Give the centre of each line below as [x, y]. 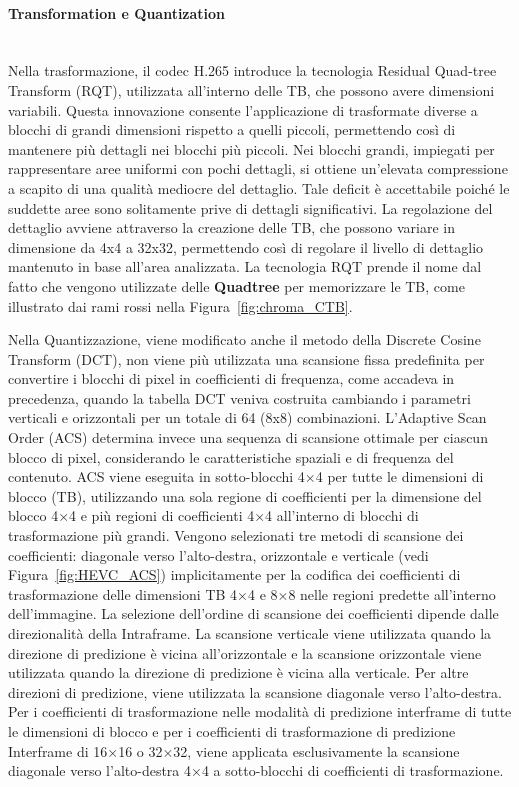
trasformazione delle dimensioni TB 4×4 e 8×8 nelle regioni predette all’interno [252, 593]
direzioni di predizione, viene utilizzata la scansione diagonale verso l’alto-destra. [255, 691]
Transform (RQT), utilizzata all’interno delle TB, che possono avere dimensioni [251, 89]
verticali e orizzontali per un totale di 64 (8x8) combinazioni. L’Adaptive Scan [247, 417]
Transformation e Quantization [117, 12]
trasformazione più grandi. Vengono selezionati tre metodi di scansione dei [236, 535]
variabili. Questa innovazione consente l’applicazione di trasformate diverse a [243, 109]
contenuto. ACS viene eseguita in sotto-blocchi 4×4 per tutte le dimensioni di [246, 476]
